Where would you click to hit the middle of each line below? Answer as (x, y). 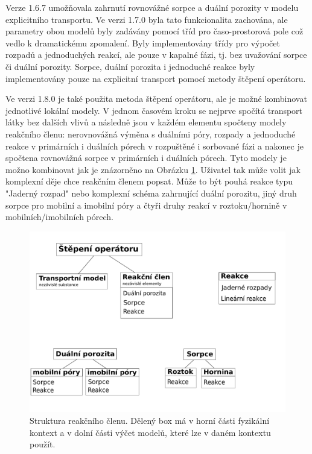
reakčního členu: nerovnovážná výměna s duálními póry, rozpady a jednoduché (151, 134)
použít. (43, 444)
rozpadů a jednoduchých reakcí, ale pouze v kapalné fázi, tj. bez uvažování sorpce (156, 55)
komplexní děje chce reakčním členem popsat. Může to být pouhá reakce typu (149, 181)
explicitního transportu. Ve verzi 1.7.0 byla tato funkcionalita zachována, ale (147, 19)
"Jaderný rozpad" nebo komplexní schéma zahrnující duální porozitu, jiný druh (151, 193)
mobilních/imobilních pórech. (59, 217)
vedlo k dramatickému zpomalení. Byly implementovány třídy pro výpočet (143, 43)
